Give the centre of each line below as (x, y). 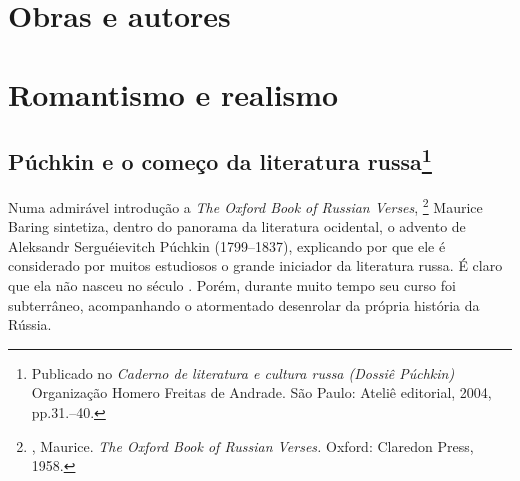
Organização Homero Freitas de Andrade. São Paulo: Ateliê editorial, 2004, (261, 392)
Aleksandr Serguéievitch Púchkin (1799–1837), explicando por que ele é (227, 245)
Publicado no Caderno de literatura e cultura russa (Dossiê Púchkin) (243, 372)
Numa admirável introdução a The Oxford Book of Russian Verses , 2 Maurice (245, 205)
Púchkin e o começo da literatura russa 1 (220, 159)
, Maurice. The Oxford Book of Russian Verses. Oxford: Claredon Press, (252, 445)
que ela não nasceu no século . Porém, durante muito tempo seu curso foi (232, 284)
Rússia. (30, 324)
